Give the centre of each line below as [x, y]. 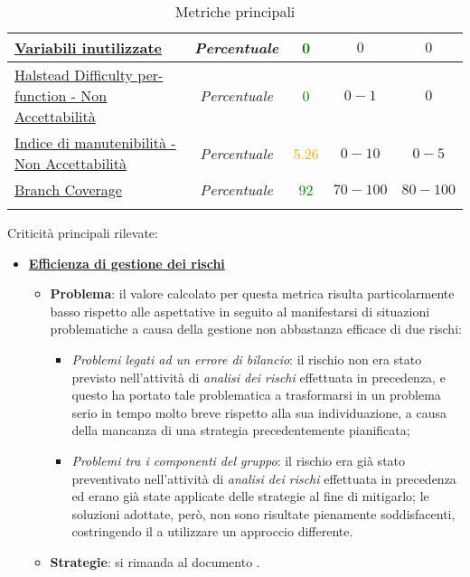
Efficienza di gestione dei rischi [127, 263]
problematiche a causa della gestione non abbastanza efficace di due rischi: [256, 329]
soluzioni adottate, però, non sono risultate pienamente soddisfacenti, [263, 513]
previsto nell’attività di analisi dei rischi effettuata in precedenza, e [258, 377]
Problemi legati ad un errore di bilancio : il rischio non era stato [247, 359]
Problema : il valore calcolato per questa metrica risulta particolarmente [252, 293]
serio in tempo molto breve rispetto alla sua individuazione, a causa [259, 412]
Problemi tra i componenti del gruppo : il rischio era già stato [239, 460]
